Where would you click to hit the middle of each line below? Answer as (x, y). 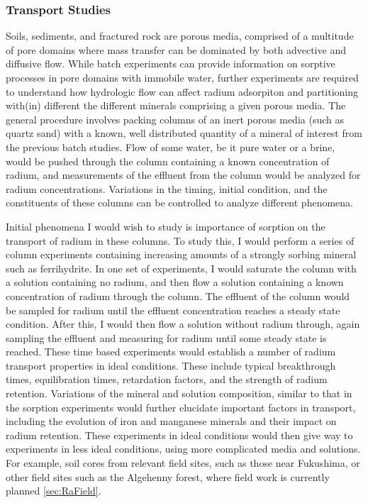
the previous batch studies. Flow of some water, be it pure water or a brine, (171, 147)
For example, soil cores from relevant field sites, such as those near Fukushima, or (183, 463)
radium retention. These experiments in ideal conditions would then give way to (179, 435)
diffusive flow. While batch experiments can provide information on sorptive (171, 63)
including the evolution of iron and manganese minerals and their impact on (171, 421)
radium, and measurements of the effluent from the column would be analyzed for (183, 175)
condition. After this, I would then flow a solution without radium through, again (183, 324)
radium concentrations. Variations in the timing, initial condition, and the (167, 188)
